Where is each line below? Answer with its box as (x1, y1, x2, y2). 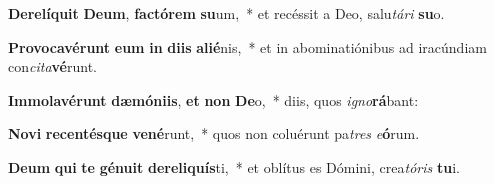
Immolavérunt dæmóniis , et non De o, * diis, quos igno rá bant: (8, 89, 419, 110)
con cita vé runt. (8, 56, 97, 77)
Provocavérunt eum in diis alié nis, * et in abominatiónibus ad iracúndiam (8, 36, 487, 57)
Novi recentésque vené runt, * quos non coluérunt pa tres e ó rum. (8, 123, 420, 144)
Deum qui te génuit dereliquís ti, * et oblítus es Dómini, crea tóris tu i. (8, 156, 460, 177)
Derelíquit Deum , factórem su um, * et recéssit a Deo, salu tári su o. (8, 3, 445, 23)
